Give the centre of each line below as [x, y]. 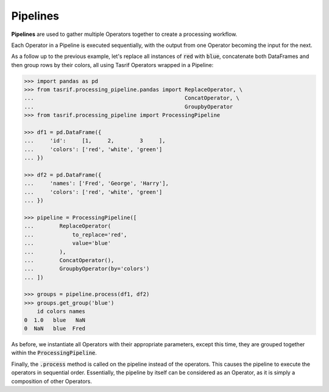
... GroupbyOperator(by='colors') [87, 269]
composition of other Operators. [52, 381]
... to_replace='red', [76, 234]
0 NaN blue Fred [55, 329]
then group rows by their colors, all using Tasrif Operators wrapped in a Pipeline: [112, 65]
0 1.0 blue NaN [55, 320]
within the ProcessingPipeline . [54, 353]
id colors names [61, 312]
